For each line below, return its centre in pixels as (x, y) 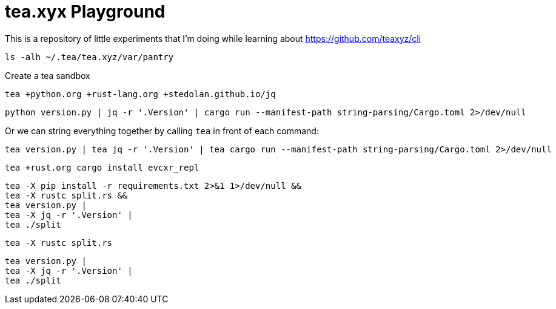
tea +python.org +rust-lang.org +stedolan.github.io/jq (140, 94)
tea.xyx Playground (85, 12)
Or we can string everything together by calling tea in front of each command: (162, 131)
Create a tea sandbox (48, 75)
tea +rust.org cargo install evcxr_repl (102, 167)
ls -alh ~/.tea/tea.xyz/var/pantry (89, 57)
